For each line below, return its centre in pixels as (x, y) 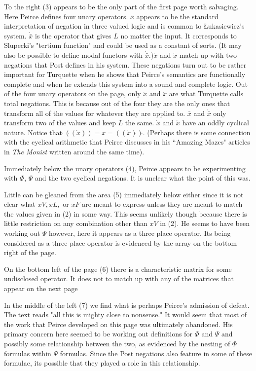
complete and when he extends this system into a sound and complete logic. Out (126, 84)
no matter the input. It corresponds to (179, 35)
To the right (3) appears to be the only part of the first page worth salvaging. (121, 6)
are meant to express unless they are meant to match (162, 204)
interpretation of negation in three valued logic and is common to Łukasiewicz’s (124, 26)
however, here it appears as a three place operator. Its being (140, 233)
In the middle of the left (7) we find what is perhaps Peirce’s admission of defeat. (127, 305)
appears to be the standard (177, 16)
